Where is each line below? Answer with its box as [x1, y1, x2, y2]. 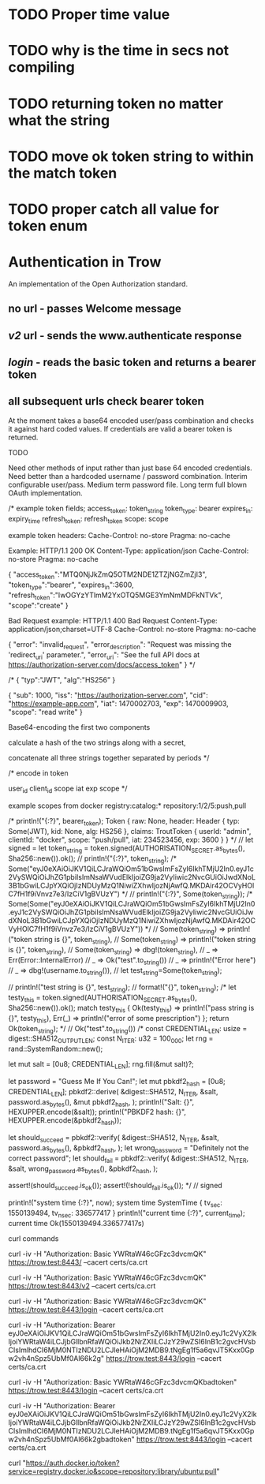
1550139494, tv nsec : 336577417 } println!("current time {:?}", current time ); [8, 1208, 246, 1220]
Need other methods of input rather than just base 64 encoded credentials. [8, 463, 252, 473]
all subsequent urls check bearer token [8, 394, 205, 408]
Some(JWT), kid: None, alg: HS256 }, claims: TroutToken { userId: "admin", [8, 827, 252, 836]
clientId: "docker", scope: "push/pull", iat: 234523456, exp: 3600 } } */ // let [8, 835, 254, 845]
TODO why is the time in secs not [8, 42, 230, 60]
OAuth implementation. [8, 488, 83, 498]
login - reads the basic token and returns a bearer [8, 356, 256, 369]
